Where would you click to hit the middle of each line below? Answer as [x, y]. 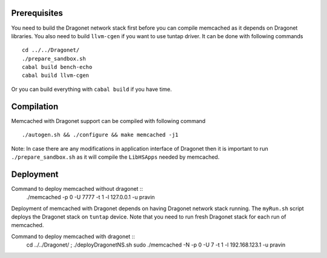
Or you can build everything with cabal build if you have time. [91, 89]
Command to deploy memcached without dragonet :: [77, 188]
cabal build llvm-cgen [56, 75]
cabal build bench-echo [57, 67]
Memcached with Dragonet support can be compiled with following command [108, 121]
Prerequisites [37, 13]
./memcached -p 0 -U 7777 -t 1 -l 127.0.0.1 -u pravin [91, 197]
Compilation [35, 106]
